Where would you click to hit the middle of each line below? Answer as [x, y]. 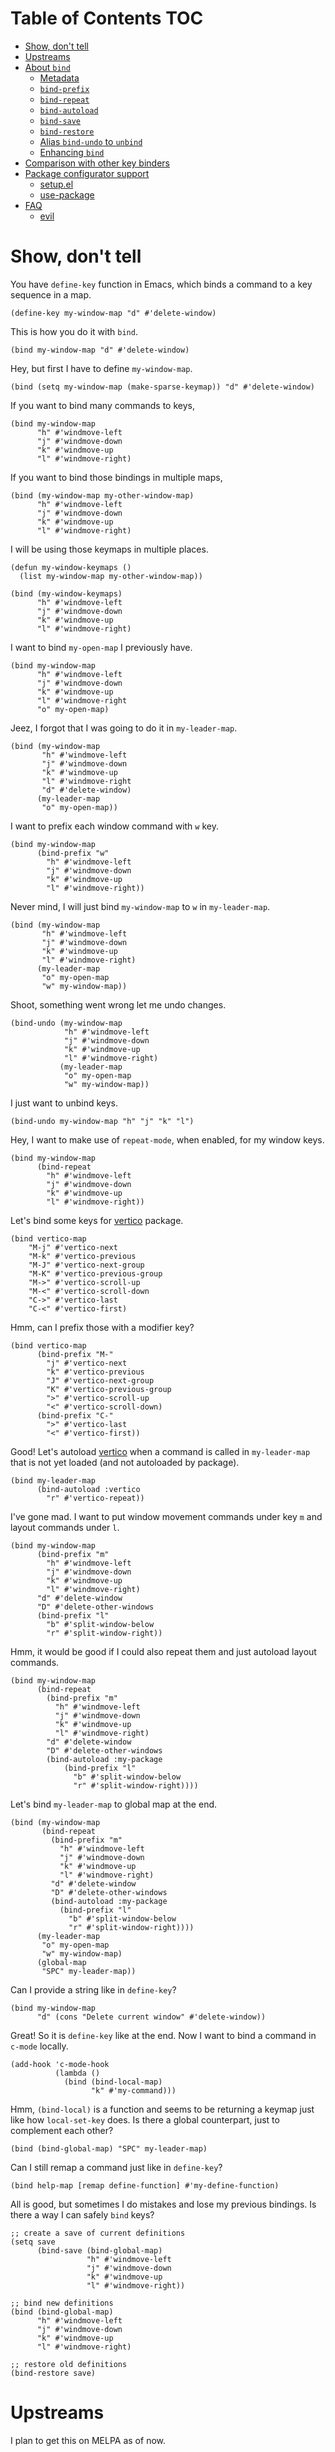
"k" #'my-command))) [133, 2090]
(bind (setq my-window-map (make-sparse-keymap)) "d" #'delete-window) [162, 387]
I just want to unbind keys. [64, 1103]
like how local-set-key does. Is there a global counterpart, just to [145, 2119]
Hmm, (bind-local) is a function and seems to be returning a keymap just [162, 2109]
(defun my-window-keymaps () [71, 567]
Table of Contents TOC [107, 18]
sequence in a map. [51, 294]
